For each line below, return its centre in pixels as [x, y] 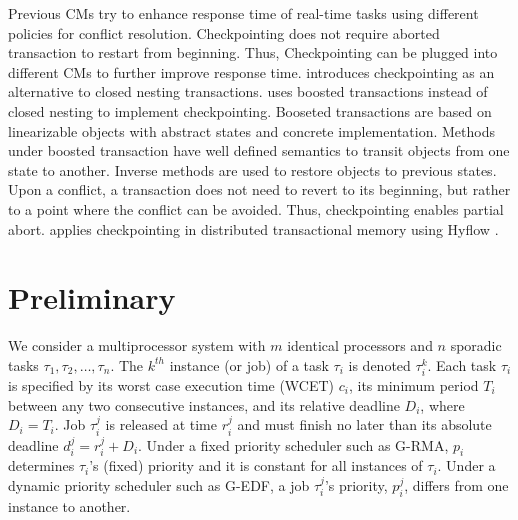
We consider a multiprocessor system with [137, 345]
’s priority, [356, 485]
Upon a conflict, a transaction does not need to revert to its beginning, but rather [259, 189]
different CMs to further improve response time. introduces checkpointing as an [251, 71]
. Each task [462, 364]
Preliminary [92, 297]
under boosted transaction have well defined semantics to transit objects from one [259, 150]
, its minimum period [413, 385]
